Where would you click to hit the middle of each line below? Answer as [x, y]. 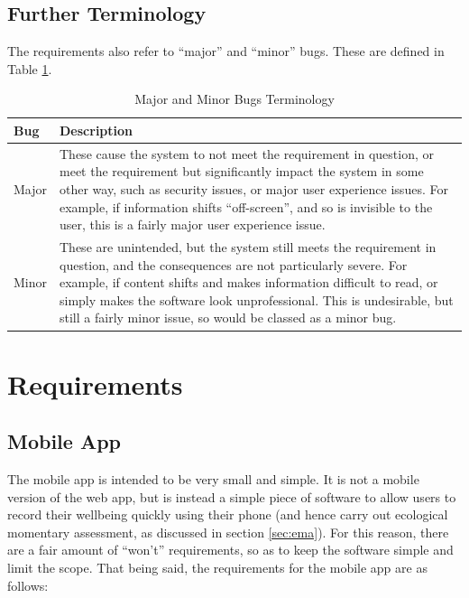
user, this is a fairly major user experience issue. [193, 224]
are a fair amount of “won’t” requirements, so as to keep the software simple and [230, 550]
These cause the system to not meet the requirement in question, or [247, 153]
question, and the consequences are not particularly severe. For [234, 264]
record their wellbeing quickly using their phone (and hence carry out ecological [228, 514]
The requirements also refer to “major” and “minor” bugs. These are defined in [226, 51]
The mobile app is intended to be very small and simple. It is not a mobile [213, 479]
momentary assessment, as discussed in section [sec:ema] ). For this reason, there [228, 532]
